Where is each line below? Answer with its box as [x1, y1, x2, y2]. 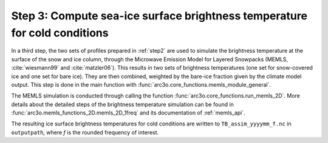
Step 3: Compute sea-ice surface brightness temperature [11, 9, 308, 22]
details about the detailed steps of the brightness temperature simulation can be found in [11, 101, 234, 108]
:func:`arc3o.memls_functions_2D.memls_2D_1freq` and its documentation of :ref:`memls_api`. [11, 109, 245, 116]
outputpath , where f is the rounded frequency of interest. [11, 128, 159, 136]
